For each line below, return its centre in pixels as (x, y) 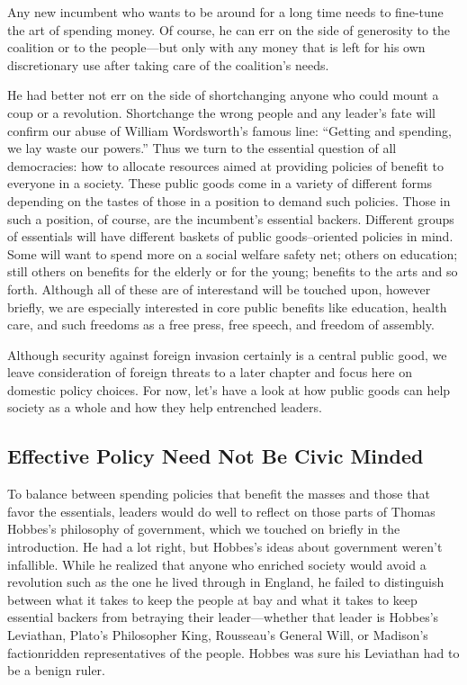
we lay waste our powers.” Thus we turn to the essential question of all (202, 148)
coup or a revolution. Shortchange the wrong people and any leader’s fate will (221, 112)
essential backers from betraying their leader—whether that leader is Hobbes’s (223, 617)
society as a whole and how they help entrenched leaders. (165, 407)
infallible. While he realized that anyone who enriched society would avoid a (217, 564)
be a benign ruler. (56, 670)
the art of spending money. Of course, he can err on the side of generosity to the (229, 29)
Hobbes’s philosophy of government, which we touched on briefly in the (204, 529)
